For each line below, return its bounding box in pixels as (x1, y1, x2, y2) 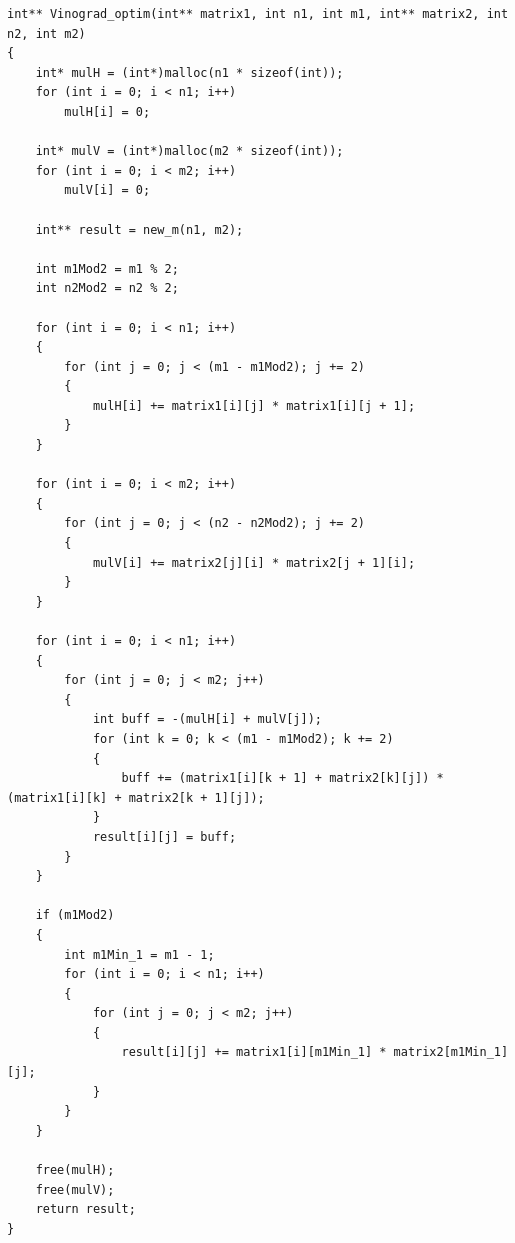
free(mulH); (35, 1163, 115, 1178)
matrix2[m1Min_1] (393, 1045, 509, 1060)
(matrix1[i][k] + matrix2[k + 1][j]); (7, 790, 265, 805)
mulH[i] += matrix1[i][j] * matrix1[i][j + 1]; (92, 398, 416, 413)
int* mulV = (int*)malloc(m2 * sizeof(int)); (35, 144, 344, 159)
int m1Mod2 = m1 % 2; (35, 261, 179, 276)
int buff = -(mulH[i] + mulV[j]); (92, 712, 322, 727)
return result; (35, 1202, 136, 1217)
